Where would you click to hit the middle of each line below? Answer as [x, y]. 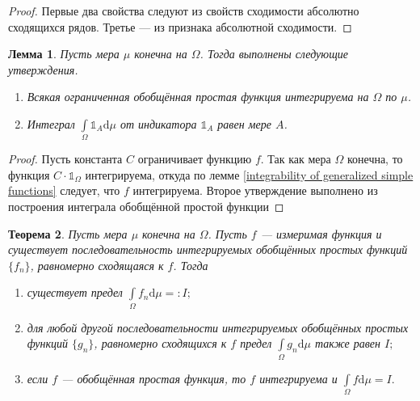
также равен [348, 343]
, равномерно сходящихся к [160, 343]
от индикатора [158, 123]
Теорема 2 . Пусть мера [68, 233]
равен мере [244, 123]
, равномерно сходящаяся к [97, 265]
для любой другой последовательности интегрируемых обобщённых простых [218, 327]
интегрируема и [298, 378]
